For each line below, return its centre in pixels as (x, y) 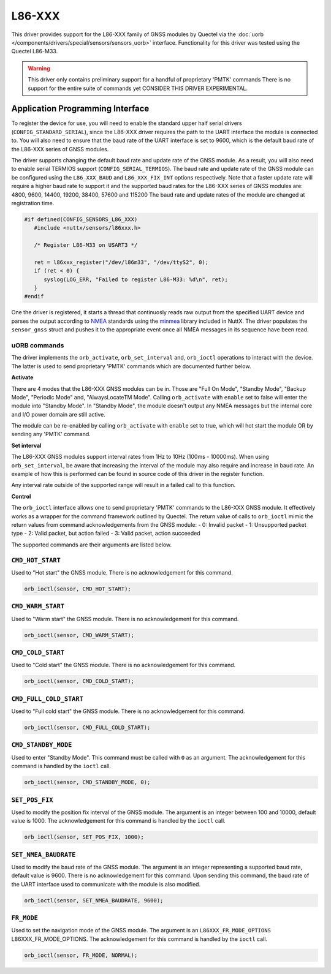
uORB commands (38, 345)
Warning (39, 68)
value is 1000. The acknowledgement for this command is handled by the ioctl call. (119, 821)
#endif (34, 296)
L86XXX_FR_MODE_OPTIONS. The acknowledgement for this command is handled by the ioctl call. (139, 939)
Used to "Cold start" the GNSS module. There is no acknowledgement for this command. (124, 665)
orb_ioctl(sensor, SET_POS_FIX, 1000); (84, 837)
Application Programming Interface (80, 109)
